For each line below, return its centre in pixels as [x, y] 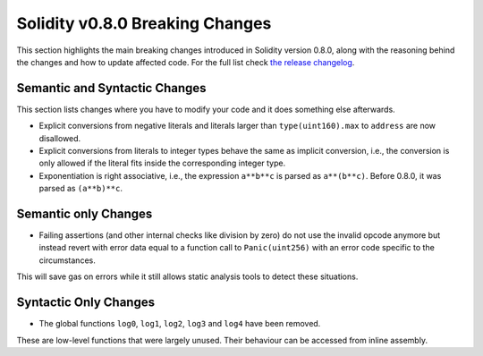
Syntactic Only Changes [86, 303]
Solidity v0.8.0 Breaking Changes [144, 23]
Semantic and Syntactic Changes [111, 88]
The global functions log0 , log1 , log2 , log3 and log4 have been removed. [180, 324]
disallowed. [60, 138]
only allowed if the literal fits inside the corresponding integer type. [162, 163]
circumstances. [67, 260]
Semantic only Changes [85, 214]
